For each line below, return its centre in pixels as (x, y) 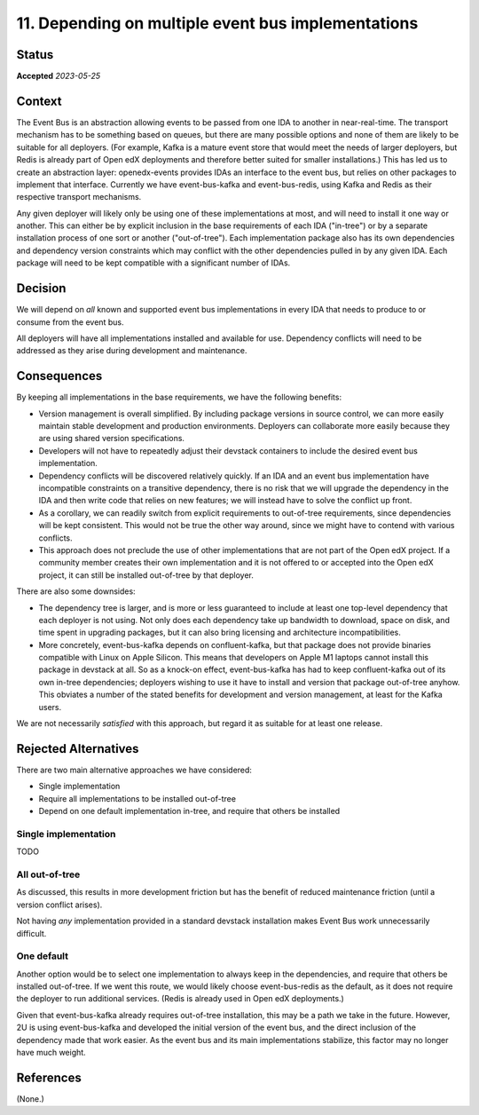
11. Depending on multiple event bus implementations (217, 23)
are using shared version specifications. (112, 439)
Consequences (59, 376)
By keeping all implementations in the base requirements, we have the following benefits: (179, 397)
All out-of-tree (48, 874)
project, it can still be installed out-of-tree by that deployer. (146, 575)
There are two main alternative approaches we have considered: (134, 770)
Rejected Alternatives (78, 749)
